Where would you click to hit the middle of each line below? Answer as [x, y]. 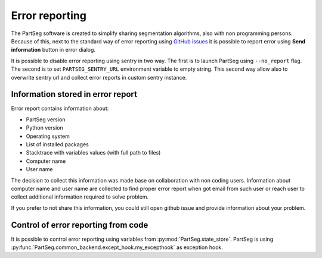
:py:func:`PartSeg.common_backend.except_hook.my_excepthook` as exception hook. [117, 247]
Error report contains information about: [60, 108]
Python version [44, 128]
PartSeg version [46, 119]
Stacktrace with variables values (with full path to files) [93, 153]
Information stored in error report [74, 94]
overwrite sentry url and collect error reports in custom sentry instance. [99, 77]
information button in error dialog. [53, 50]
